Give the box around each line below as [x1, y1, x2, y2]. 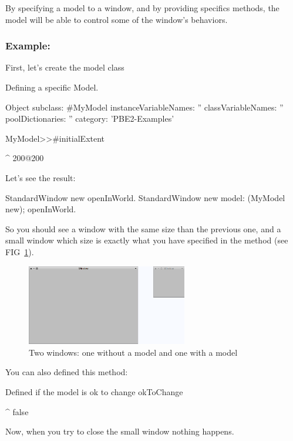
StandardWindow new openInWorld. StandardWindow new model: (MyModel [5, 191, 285, 203]
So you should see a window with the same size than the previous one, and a [5, 222, 281, 235]
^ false [5, 405, 29, 417]
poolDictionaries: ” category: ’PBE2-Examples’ [5, 112, 174, 125]
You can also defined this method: [5, 366, 128, 378]
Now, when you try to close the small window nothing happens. [5, 425, 234, 437]
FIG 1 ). [5, 245, 34, 258]
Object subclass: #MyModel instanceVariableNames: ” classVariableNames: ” [5, 101, 284, 113]
